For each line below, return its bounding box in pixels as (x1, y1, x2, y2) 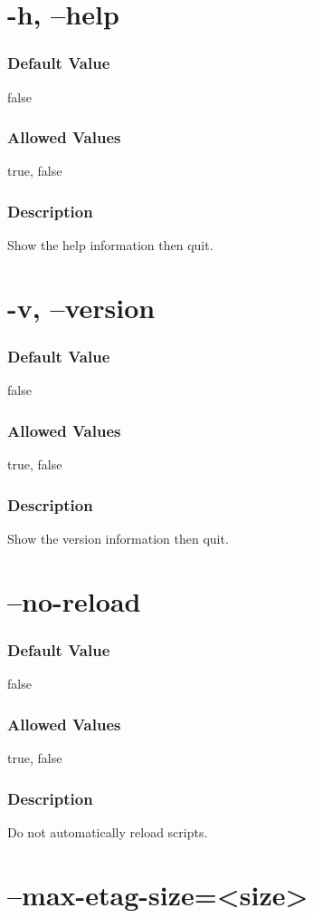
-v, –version (7, 289, 156, 325)
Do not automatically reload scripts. (7, 822, 208, 841)
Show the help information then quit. (7, 236, 213, 255)
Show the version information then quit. (7, 529, 229, 548)
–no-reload (7, 582, 141, 619)
